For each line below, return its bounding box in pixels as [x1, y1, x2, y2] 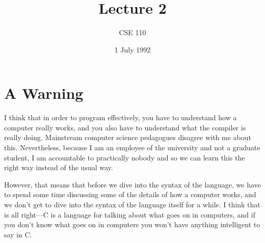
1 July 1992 [114, 44, 151, 55]
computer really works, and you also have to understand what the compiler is [4, 122, 246, 132]
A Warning [4, 83, 84, 103]
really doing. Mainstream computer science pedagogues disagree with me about [4, 132, 251, 143]
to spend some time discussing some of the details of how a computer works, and [4, 189, 256, 200]
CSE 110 [119, 27, 146, 38]
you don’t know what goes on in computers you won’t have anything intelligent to [4, 219, 260, 230]
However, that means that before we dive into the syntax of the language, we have [4, 179, 261, 190]
